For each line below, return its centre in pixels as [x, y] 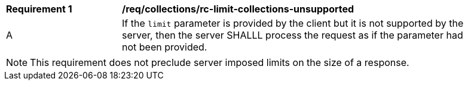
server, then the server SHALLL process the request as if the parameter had [293, 35]
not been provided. [165, 47]
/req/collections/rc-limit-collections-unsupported [238, 9]
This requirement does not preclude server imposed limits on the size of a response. [220, 62]
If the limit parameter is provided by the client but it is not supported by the [293, 23]
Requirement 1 [39, 9]
